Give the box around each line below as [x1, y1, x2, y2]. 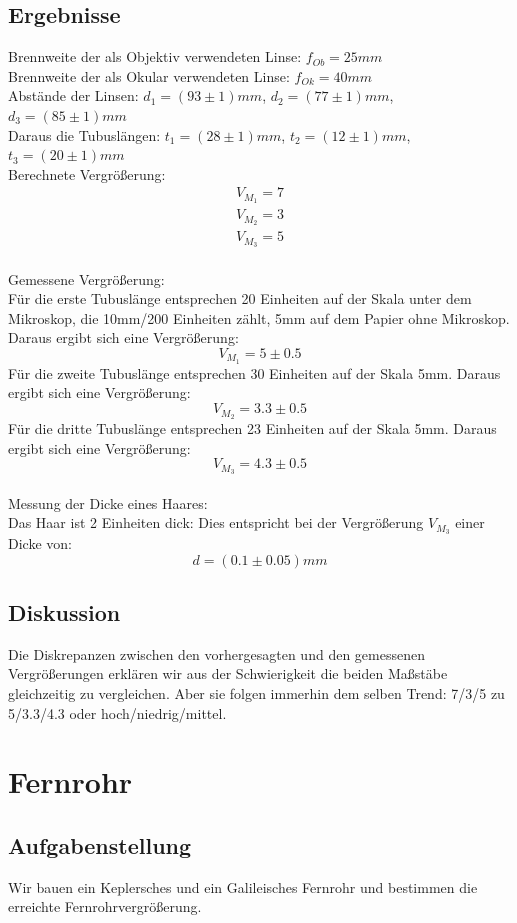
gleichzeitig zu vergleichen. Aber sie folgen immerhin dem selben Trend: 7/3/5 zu [8, 682, 505, 703]
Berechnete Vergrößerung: [8, 163, 166, 184]
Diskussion [8, 596, 121, 627]
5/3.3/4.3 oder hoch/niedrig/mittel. [8, 702, 227, 723]
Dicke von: [8, 533, 72, 553]
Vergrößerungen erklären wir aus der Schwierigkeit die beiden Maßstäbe [8, 663, 448, 684]
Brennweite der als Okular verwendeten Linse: [8, 65, 290, 86]
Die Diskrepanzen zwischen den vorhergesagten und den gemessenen [8, 643, 425, 664]
